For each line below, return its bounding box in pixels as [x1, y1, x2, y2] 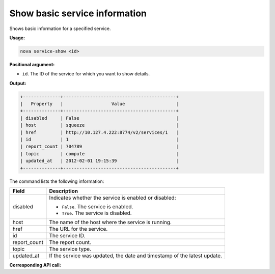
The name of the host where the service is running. [49, 218, 172, 226]
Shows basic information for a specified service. [9, 25, 111, 32]
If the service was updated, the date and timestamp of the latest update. [49, 252, 223, 259]
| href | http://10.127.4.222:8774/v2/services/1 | [20, 129, 179, 135]
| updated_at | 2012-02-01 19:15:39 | [20, 158, 179, 164]
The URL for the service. [49, 225, 108, 232]
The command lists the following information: [9, 178, 104, 184]
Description [49, 187, 78, 195]
